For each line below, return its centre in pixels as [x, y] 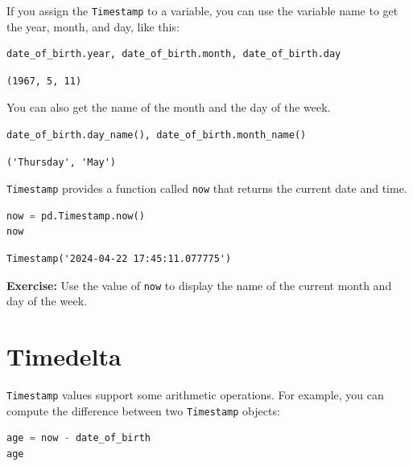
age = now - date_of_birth [79, 438]
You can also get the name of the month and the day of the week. [169, 107]
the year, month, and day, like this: [93, 26]
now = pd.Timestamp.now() [76, 216]
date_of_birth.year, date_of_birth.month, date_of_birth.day [174, 54]
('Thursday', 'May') [62, 162]
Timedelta [64, 356]
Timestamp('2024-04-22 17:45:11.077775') [119, 259]
